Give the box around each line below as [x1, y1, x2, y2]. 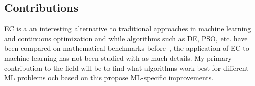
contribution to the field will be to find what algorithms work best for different [4, 62, 249, 73]
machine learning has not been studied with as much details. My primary [4, 52, 232, 63]
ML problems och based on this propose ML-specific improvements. [4, 72, 214, 83]
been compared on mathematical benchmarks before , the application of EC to [4, 43, 249, 53]
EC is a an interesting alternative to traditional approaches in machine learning [4, 23, 251, 34]
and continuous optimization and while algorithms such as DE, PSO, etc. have [4, 33, 248, 43]
